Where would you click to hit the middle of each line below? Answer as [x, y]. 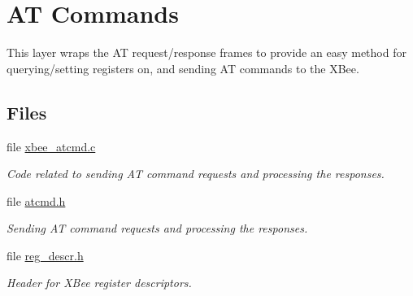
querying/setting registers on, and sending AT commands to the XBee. [183, 68]
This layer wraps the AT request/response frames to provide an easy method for [206, 52]
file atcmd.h [36, 200]
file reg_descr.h [45, 255]
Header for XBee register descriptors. [99, 283]
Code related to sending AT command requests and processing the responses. [196, 174]
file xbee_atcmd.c [51, 146]
